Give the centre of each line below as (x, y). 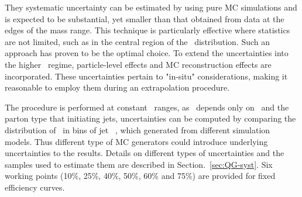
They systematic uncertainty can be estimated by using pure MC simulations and (151, 7)
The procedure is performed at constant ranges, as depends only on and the (147, 107)
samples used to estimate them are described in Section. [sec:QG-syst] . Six (139, 164)
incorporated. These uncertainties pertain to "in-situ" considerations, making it (146, 76)
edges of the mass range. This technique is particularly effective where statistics (147, 30)
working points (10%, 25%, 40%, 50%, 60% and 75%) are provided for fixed (140, 176)
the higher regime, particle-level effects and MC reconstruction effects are (138, 64)
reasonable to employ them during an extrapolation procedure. (117, 87)
